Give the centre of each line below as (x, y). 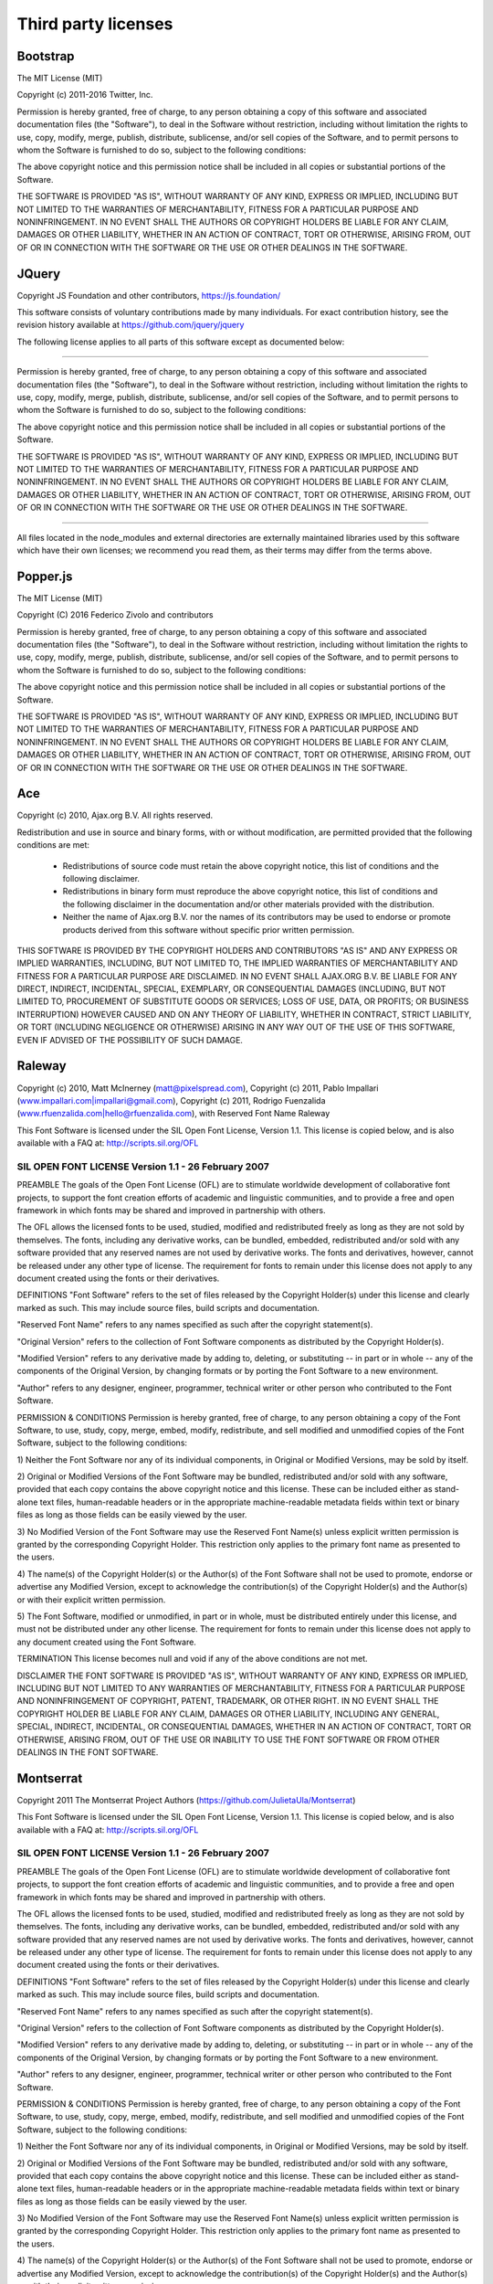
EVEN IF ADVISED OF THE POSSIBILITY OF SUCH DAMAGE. (130, 1040)
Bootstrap (46, 56)
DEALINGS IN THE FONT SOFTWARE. (88, 1752)
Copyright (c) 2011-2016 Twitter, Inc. (85, 95)
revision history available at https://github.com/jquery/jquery (131, 325)
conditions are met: (53, 845)
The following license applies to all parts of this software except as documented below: (181, 342)
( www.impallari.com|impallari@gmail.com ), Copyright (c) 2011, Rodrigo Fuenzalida (171, 1100)
